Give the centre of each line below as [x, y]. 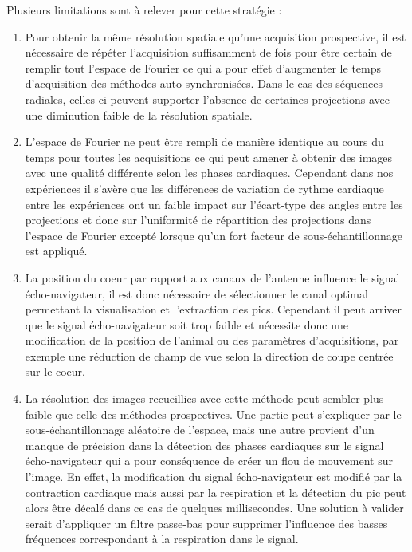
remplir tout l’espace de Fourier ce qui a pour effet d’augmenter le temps [203, 67]
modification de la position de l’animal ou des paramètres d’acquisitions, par [212, 340]
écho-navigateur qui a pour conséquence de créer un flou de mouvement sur [209, 461]
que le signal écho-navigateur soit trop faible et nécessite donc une [186, 324]
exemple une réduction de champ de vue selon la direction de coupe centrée [209, 355]
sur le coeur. [55, 371]
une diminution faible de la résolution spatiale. [139, 114]
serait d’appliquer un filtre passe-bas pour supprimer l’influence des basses [206, 523]
